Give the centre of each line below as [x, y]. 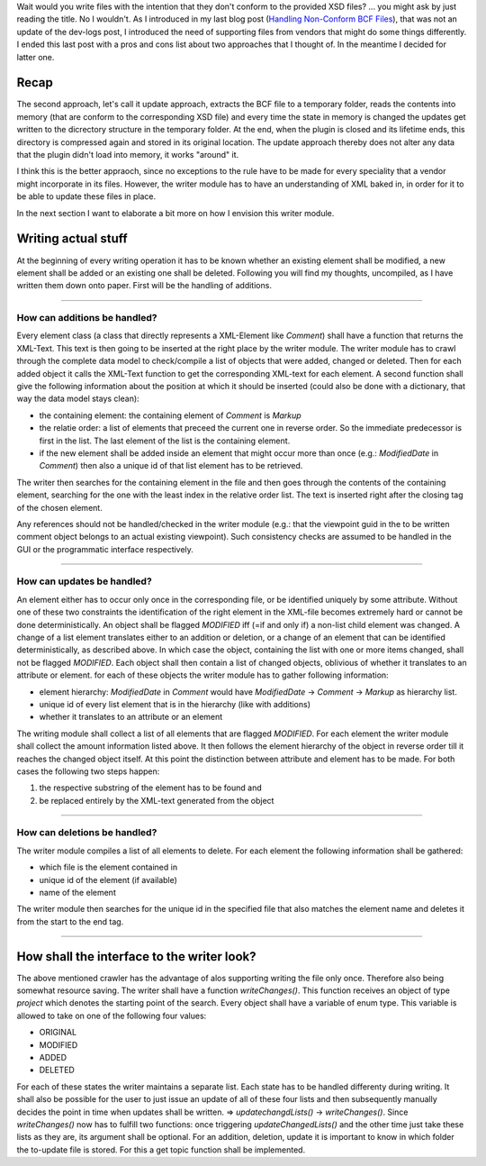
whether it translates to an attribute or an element [131, 717]
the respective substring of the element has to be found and [150, 788]
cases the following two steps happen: [88, 771]
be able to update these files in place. [86, 196]
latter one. [36, 57]
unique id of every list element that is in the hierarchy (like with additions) [175, 704]
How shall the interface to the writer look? [136, 956]
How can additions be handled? [87, 318]
